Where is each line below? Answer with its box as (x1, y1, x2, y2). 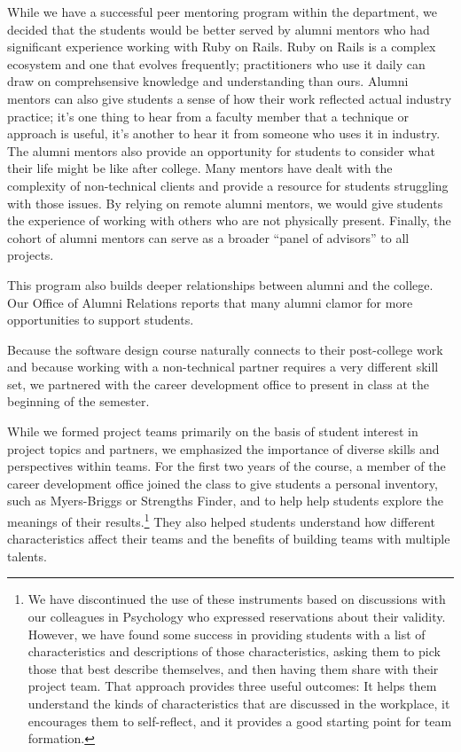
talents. (7, 546, 47, 565)
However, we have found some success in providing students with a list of (27, 624, 426, 643)
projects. (7, 246, 54, 264)
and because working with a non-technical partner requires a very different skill (7, 357, 439, 376)
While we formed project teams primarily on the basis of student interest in (7, 422, 418, 441)
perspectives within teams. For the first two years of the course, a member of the (7, 457, 446, 475)
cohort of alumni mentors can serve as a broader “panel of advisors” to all (7, 228, 410, 247)
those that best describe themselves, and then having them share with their (27, 659, 439, 678)
